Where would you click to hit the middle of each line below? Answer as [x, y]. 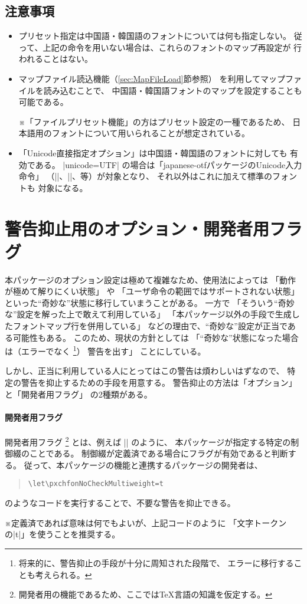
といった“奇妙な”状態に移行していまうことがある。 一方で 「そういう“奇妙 [150, 302]
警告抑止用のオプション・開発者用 [137, 228]
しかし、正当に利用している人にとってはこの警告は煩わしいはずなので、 [145, 371]
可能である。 [43, 102]
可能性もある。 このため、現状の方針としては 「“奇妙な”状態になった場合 [156, 337]
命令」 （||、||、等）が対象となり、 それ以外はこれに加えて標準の [146, 176]
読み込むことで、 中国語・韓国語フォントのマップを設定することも [173, 90]
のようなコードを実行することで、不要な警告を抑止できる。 [120, 503]
